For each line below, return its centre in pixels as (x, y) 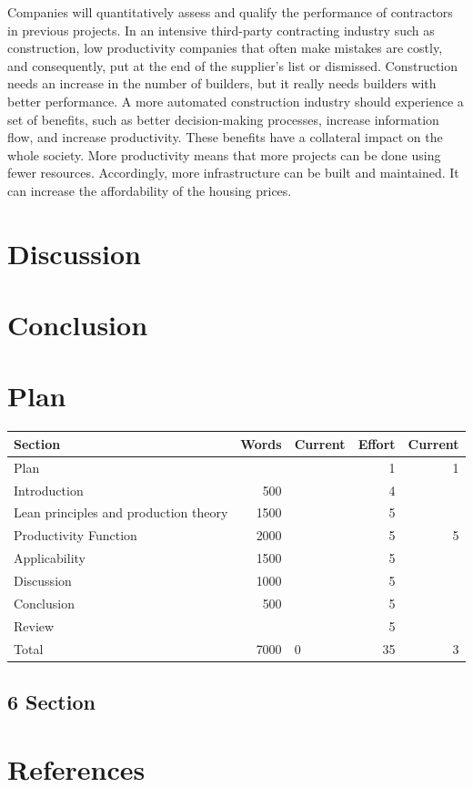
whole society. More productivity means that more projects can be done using (224, 154)
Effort (377, 443)
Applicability (50, 558)
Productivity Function (75, 535)
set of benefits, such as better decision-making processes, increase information (223, 119)
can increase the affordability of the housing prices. (150, 190)
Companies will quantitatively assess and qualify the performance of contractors (230, 12)
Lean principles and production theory (121, 512)
